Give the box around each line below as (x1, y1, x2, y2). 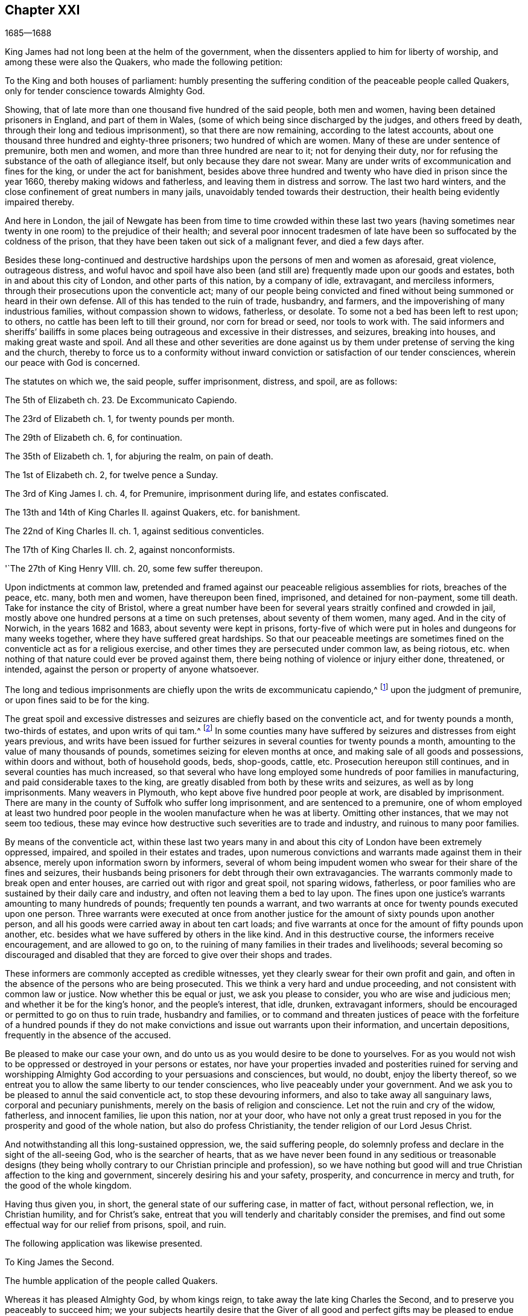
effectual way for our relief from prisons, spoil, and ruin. (5, 1219, 226, 1230)
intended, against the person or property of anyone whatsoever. (5, 664, 259, 675)
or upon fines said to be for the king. (5, 695, 150, 706)
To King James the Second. (5, 1256, 115, 1267)
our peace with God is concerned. (5, 357, 140, 368)
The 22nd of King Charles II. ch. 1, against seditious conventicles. (5, 526, 264, 537)
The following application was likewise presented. (5, 1238, 203, 1248)
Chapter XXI (5, 2, 80, 18)
